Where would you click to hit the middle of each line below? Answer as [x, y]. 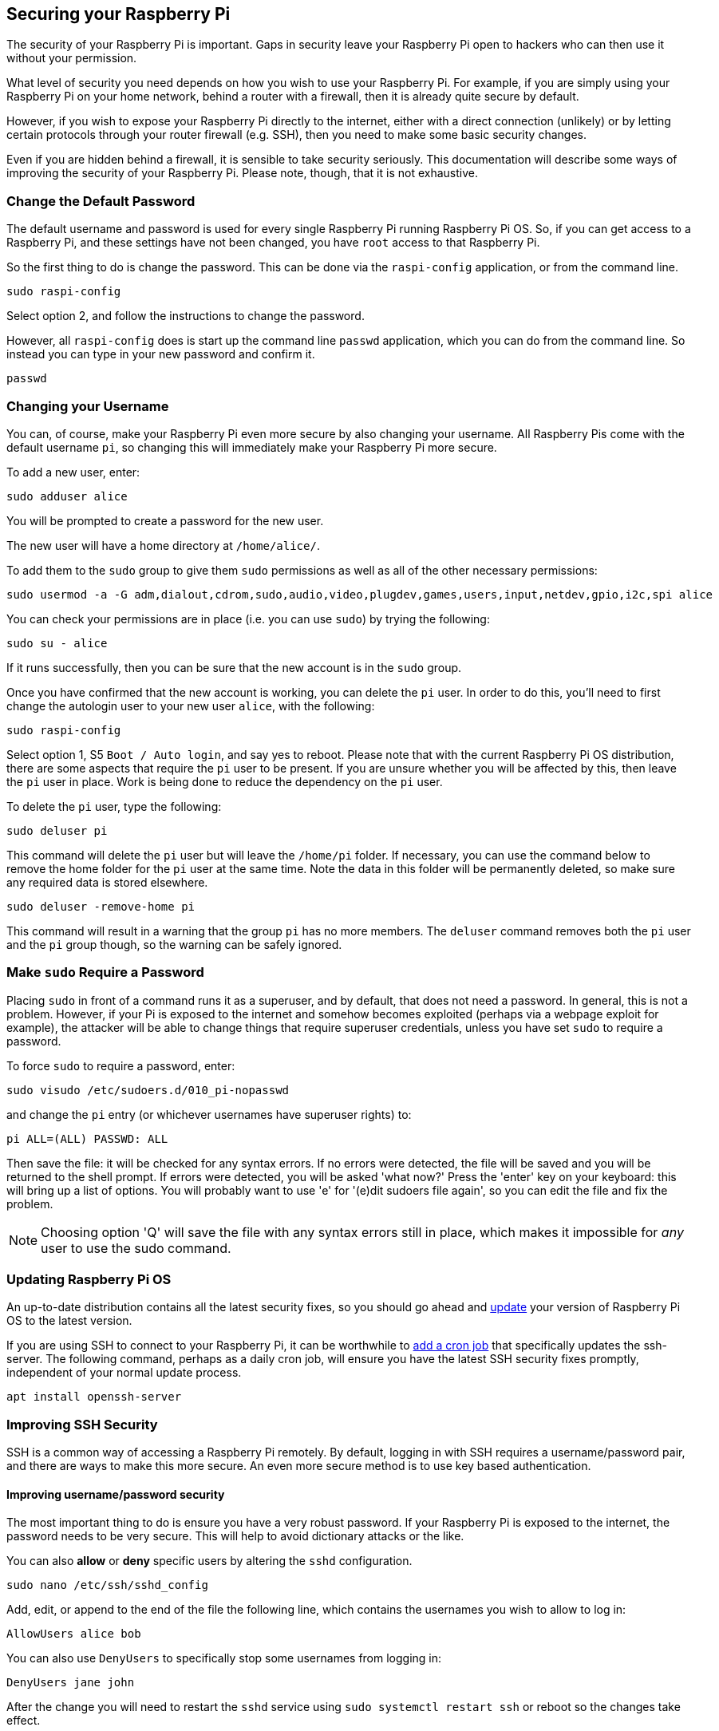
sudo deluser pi [57, 830]
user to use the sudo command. [136, 1248]
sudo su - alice [57, 643]
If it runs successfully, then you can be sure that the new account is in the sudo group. [234, 667]
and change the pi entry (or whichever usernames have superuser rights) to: [209, 1114]
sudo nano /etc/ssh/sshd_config [107, 1585]
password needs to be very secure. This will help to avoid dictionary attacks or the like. [235, 1536]
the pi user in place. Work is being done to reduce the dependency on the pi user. [225, 781]
